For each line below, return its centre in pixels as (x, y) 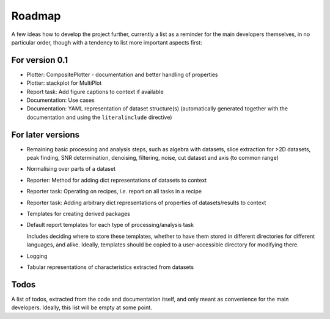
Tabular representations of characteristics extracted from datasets (110, 267)
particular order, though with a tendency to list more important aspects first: (107, 42)
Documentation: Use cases (61, 100)
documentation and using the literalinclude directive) (99, 117)
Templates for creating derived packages (79, 214)
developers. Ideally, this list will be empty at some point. (82, 307)
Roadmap (36, 16)
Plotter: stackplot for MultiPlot (64, 83)
